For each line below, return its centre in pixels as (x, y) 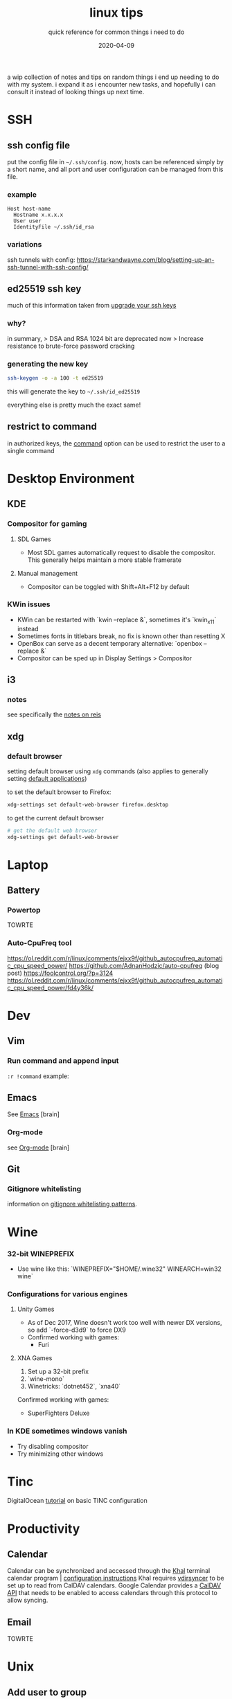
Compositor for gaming (47, 524)
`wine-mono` (46, 1379)
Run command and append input (63, 1061)
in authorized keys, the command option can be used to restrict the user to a (116, 443)
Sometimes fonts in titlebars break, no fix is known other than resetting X (121, 636)
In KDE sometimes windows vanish (67, 1431)
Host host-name (29, 209)
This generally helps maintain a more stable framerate (105, 560)
